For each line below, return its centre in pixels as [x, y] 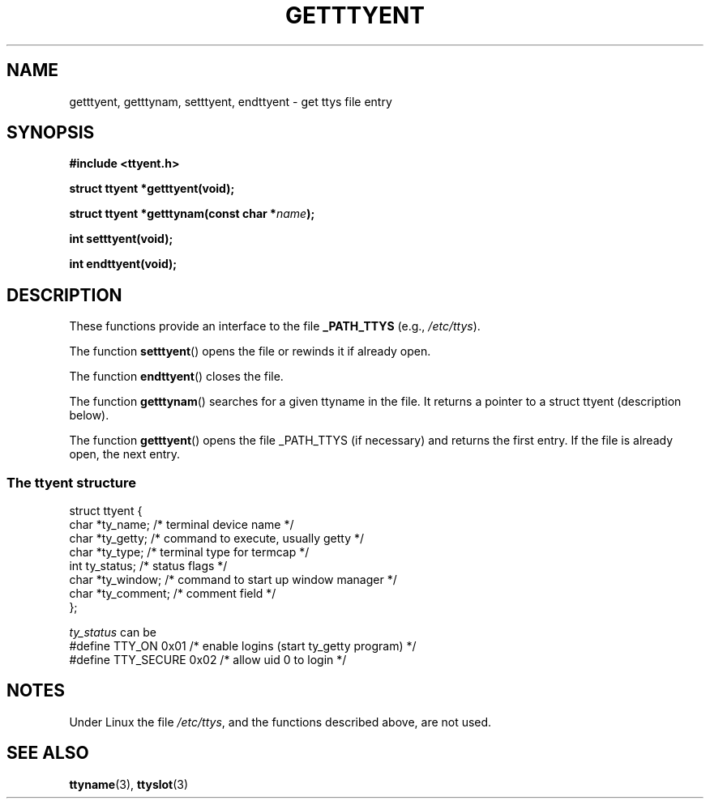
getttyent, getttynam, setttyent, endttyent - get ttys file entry [231, 101]
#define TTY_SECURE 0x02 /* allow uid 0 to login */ [208, 660]
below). [89, 415]
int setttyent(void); [121, 239]
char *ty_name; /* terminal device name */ [182, 525]
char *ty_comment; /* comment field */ [173, 594]
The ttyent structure [72, 482]
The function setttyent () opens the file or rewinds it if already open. [250, 351]
